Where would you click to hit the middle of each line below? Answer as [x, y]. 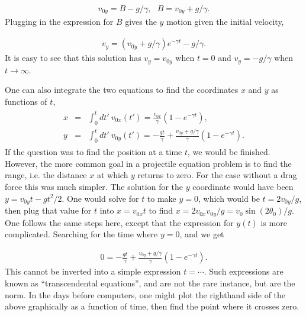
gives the [141, 22]
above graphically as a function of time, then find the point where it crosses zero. [152, 306]
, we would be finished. [229, 152]
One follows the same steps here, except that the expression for [119, 222]
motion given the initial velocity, [225, 22]
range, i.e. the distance [46, 175]
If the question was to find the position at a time [94, 152]
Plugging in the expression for [59, 22]
